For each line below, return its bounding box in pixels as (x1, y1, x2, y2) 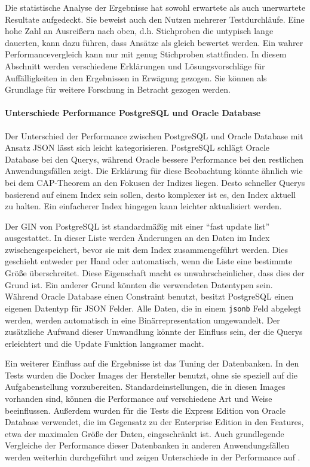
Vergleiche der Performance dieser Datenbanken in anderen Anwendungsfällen (5, 439, 290, 451)
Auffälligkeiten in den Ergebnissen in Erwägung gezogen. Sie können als (5, 71, 267, 84)
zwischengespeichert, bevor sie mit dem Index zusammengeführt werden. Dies (5, 243, 288, 255)
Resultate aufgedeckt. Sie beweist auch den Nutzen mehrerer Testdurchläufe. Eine (5, 13, 305, 25)
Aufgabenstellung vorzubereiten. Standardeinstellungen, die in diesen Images (5, 380, 286, 393)
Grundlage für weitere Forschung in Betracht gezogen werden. (5, 83, 231, 96)
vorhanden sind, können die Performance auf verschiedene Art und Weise (5, 392, 272, 405)
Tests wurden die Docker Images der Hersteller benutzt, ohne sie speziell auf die (5, 368, 298, 381)
